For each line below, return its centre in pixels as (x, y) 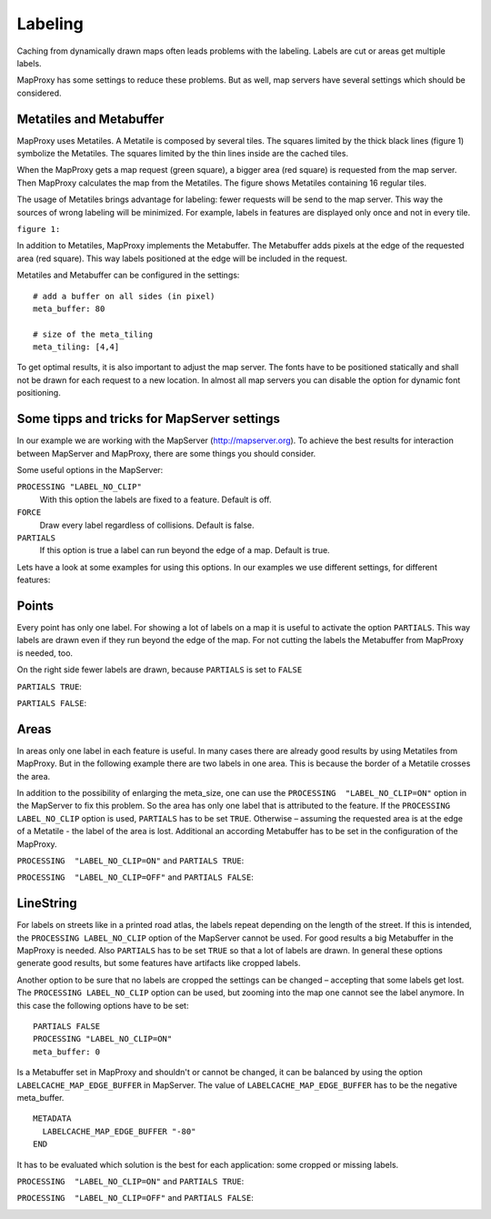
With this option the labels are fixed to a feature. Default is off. (155, 499)
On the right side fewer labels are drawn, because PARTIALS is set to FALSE (160, 670)
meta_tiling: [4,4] (76, 347)
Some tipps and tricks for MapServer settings (149, 419)
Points (35, 605)
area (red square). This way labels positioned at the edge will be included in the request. (182, 258)
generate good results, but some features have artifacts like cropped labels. (159, 963)
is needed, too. (45, 653)
